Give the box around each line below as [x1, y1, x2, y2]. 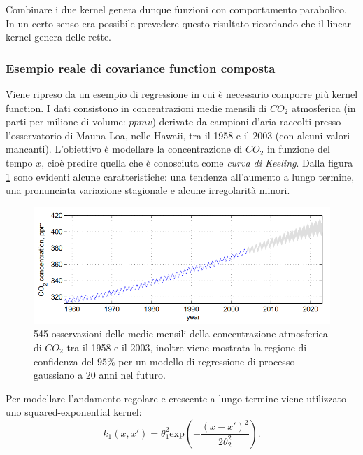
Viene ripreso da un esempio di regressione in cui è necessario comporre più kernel [6, 87, 358, 101]
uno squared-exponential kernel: [6, 405, 142, 419]
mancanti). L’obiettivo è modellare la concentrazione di [6, 141, 243, 156]
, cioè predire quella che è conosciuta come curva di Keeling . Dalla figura [41, 155, 353, 169]
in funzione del [266, 141, 330, 156]
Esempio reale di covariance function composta [6, 59, 276, 76]
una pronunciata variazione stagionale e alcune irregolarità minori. [6, 183, 290, 197]
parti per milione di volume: [6, 114, 126, 129]
